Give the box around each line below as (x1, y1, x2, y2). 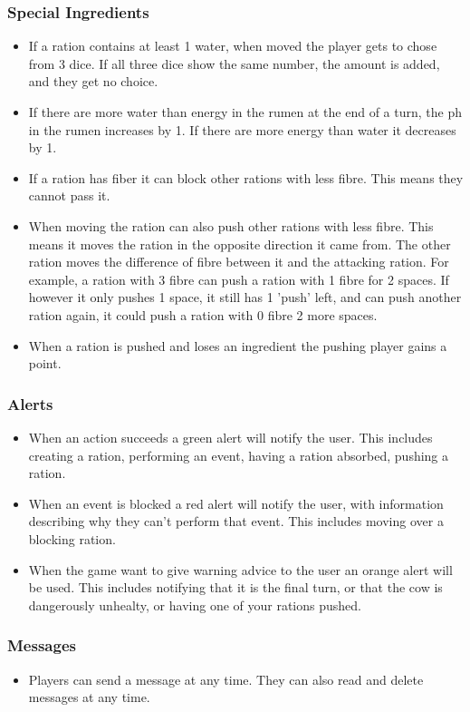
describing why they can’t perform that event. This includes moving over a (28, 512, 444, 531)
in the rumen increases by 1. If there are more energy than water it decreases (28, 120, 456, 139)
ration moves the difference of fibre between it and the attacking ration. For (28, 252, 449, 271)
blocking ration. (28, 529, 116, 548)
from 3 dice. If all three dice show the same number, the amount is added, (28, 54, 440, 73)
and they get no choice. (28, 72, 158, 91)
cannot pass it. (28, 186, 110, 205)
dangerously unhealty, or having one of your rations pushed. (28, 595, 361, 614)
